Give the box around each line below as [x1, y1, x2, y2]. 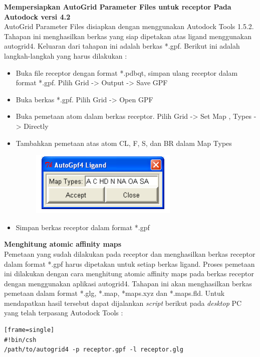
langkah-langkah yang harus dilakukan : [4, 50, 127, 61]
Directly [24, 120, 49, 131]
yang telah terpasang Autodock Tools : [4, 307, 123, 318]
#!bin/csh [4, 336, 37, 343]
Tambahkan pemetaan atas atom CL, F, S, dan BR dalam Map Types [16, 137, 232, 148]
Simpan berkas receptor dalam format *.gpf [16, 222, 150, 232]
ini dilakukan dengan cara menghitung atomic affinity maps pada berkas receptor [4, 268, 254, 279]
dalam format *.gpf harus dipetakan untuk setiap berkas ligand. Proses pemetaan [4, 258, 255, 269]
